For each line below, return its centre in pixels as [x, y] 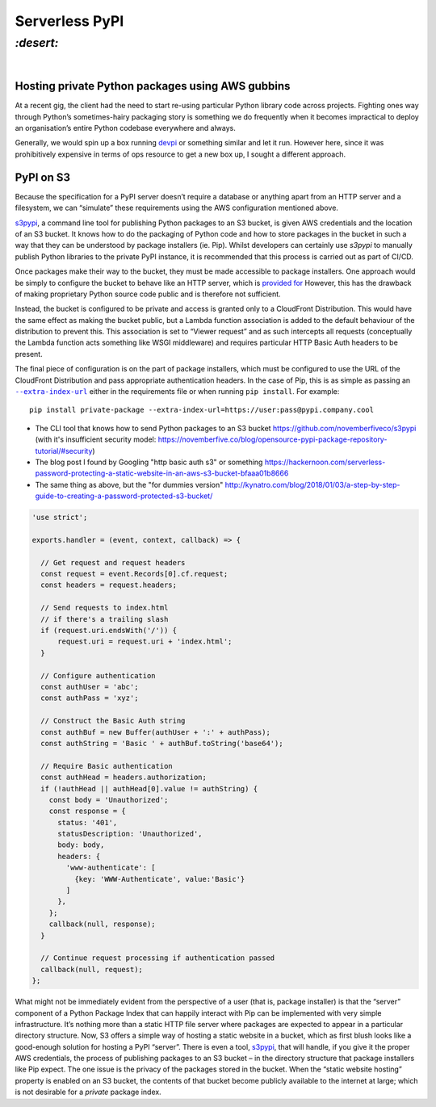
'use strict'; [60, 518]
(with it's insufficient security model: [96, 439]
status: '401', [88, 822]
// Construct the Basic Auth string [113, 721]
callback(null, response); [103, 924]
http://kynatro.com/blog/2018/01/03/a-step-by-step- [312, 484]
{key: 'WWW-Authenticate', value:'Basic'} [159, 879]
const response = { [88, 811]
